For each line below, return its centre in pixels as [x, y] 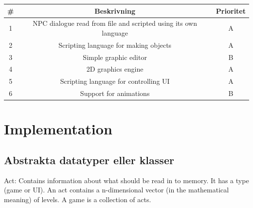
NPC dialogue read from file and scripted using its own [115, 23]
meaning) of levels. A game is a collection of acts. [78, 199]
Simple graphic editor [115, 57]
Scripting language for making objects [115, 45]
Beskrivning [115, 10]
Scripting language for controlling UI [115, 81]
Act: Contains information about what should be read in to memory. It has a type [126, 180]
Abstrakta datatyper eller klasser [89, 160]
